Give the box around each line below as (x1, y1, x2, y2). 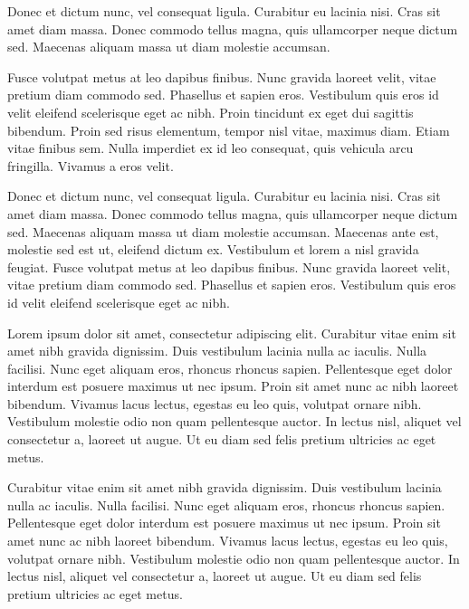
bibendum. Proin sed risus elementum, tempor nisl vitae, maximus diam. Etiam (7, 120, 450, 139)
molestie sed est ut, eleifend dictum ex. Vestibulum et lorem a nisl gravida (7, 240, 419, 259)
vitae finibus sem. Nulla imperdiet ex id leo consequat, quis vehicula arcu (7, 138, 414, 157)
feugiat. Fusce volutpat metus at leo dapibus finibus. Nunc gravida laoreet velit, (7, 257, 451, 276)
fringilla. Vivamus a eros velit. (7, 156, 174, 175)
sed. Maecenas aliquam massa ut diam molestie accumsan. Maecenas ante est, (7, 222, 439, 241)
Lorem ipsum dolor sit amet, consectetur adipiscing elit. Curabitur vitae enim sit (7, 323, 456, 342)
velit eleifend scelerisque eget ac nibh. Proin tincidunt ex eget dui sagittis (7, 102, 414, 121)
